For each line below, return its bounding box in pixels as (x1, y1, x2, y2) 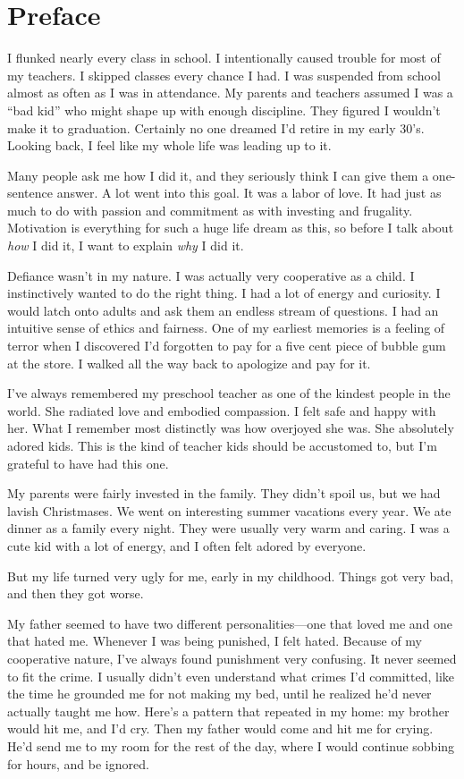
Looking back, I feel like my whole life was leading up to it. (7, 136, 332, 155)
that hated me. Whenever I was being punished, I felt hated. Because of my (7, 631, 422, 650)
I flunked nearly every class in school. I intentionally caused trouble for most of (7, 48, 441, 67)
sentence (7, 183, 54, 202)
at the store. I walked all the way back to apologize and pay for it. (7, 353, 371, 372)
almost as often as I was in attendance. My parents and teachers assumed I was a (7, 83, 453, 102)
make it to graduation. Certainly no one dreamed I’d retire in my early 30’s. (7, 118, 425, 137)
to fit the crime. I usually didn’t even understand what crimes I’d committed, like (7, 666, 455, 685)
